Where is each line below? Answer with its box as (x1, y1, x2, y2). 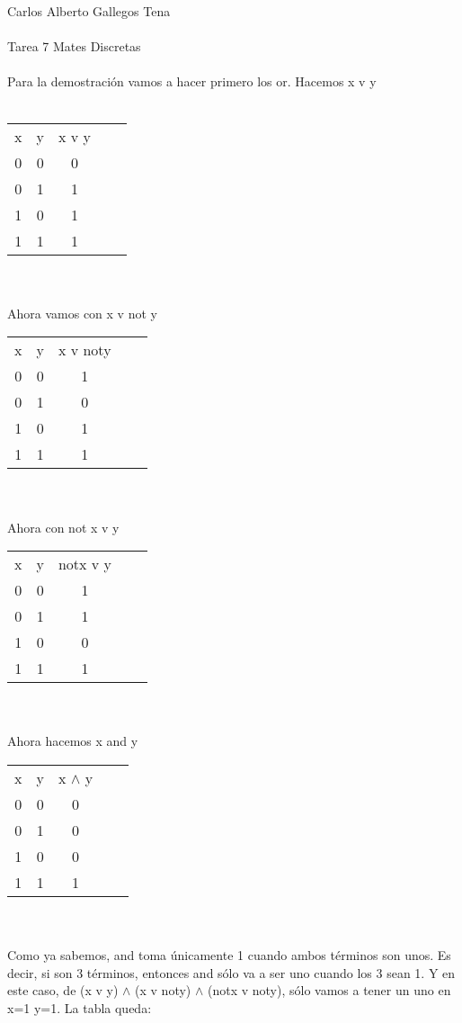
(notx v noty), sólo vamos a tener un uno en (207, 981, 451, 1000)
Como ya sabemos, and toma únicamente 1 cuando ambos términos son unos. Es (7, 946, 451, 965)
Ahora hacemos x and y (7, 731, 138, 750)
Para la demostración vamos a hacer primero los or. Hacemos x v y (7, 72, 377, 91)
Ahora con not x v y (7, 517, 120, 536)
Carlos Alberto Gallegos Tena (7, 2, 171, 20)
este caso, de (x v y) (7, 981, 119, 1000)
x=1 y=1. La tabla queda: (7, 998, 152, 1017)
